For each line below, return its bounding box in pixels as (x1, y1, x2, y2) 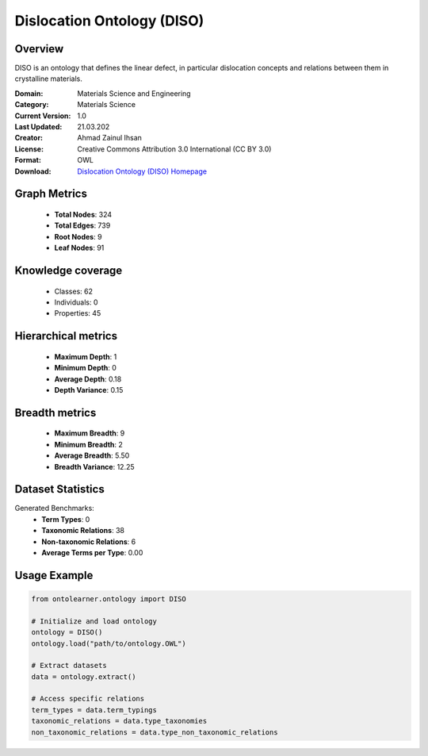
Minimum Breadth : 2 (54, 439, 123, 449)
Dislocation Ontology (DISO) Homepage (77, 167, 208, 176)
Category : (14, 100, 49, 109)
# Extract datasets (31, 661, 107, 670)
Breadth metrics (14, 405, 97, 420)
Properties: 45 (54, 309, 101, 318)
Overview (14, 42, 64, 56)
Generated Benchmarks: (14, 504, 94, 513)
